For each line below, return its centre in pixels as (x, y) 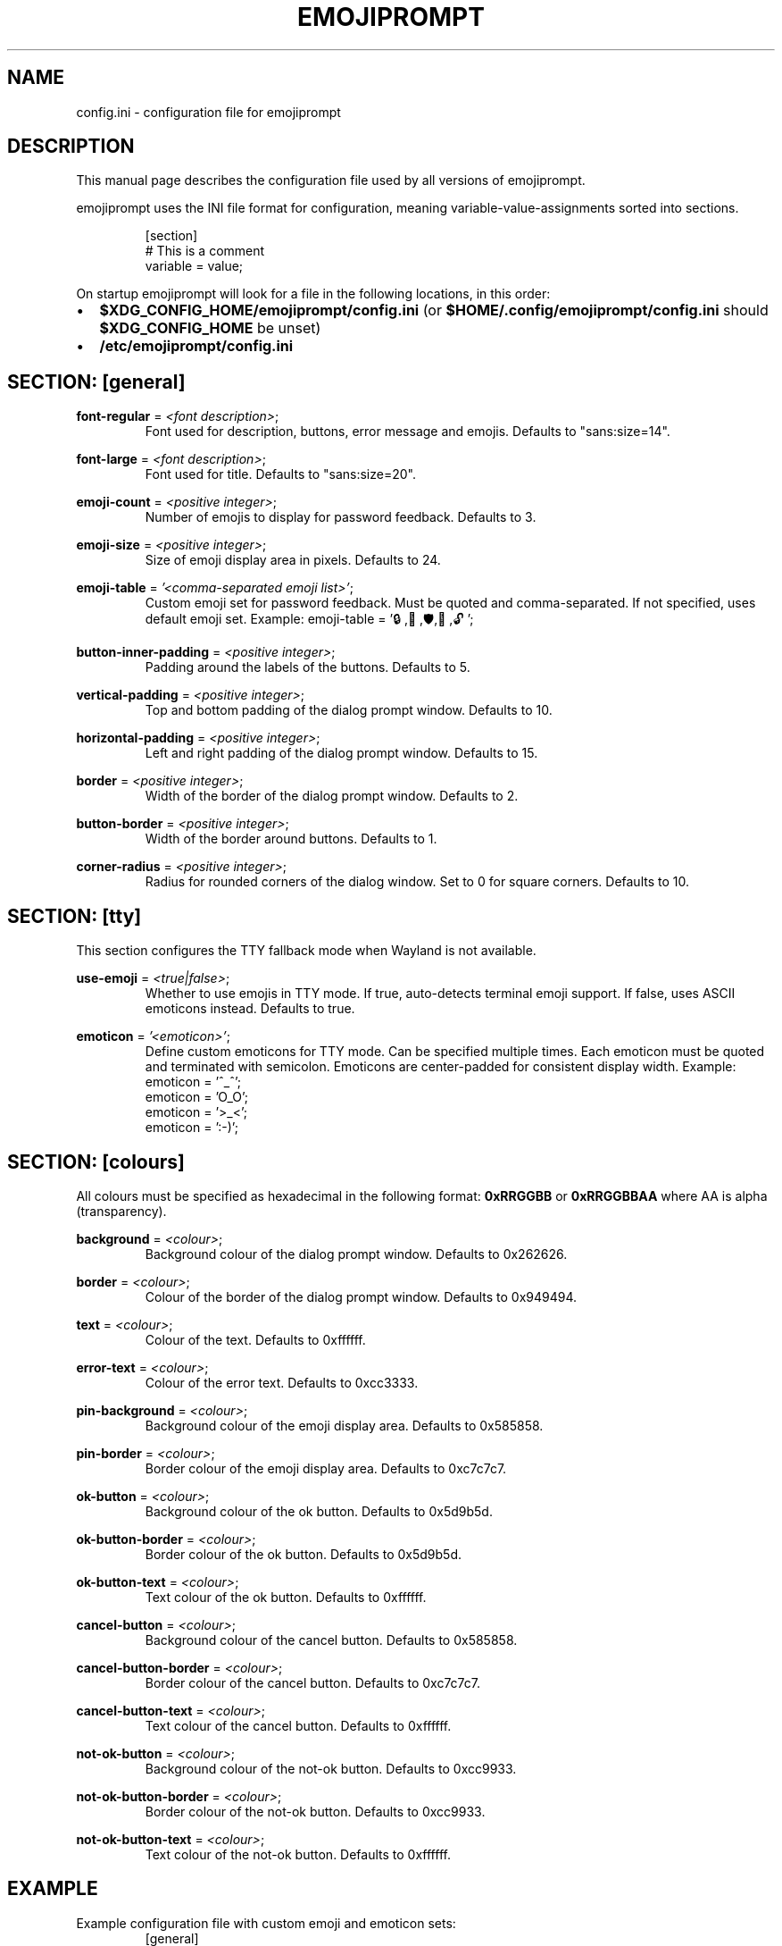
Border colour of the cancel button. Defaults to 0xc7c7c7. (313, 1682)
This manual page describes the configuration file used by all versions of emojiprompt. (331, 180)
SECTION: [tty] (75, 916)
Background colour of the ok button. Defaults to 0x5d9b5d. (319, 1511)
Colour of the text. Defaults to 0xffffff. (255, 1339)
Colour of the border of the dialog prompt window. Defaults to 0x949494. (361, 1296)
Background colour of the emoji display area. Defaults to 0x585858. (344, 1425)
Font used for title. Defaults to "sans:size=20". (280, 474)
